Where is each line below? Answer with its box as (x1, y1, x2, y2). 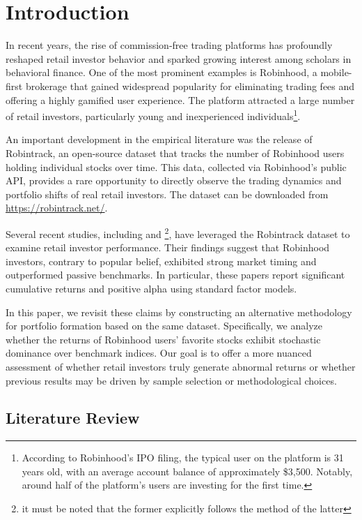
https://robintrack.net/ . (6, 200, 108, 215)
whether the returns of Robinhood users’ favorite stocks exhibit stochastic (6, 332, 321, 346)
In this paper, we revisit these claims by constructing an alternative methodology (6, 304, 352, 319)
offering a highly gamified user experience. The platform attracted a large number (6, 92, 355, 107)
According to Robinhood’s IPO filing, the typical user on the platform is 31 (22, 450, 344, 465)
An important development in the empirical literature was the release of (6, 132, 313, 147)
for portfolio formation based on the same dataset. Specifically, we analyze (6, 318, 322, 333)
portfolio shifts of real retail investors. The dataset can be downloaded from (6, 186, 329, 201)
